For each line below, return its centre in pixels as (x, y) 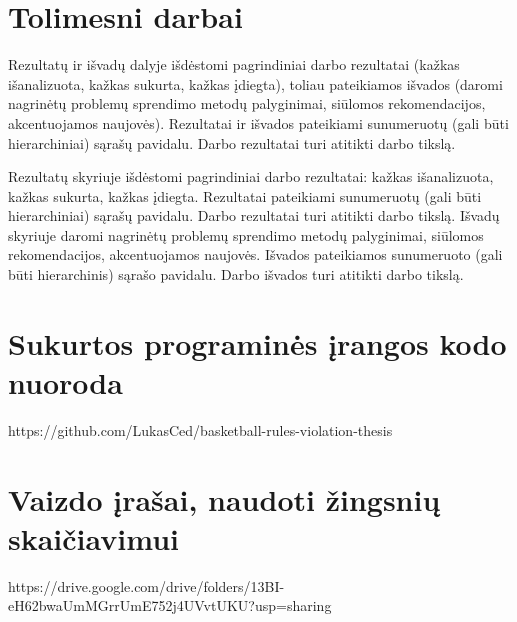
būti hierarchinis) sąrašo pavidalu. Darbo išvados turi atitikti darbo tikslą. (236, 274)
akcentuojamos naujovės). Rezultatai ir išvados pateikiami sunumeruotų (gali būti (258, 122)
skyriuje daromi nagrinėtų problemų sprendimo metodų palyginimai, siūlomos (246, 234)
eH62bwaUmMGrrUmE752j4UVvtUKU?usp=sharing (170, 605)
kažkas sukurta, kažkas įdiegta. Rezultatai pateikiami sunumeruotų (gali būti (245, 195)
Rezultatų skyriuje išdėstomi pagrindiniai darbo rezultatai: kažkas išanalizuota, (251, 176)
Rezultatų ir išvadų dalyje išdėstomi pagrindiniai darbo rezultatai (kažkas (234, 64)
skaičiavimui (93, 537)
